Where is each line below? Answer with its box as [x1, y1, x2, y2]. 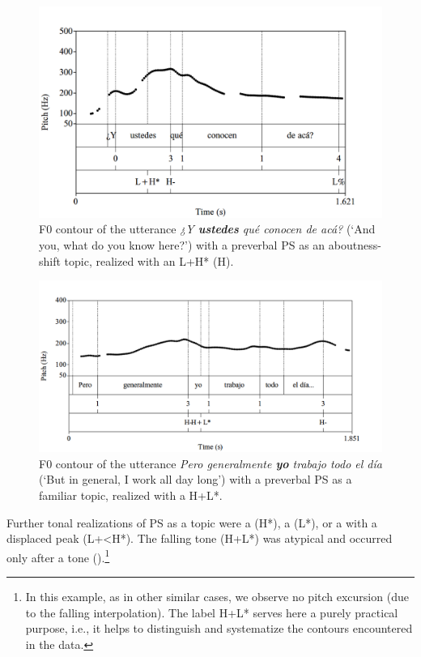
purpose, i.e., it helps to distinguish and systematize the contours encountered [25, 620, 413, 637]
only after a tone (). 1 [6, 546, 110, 565]
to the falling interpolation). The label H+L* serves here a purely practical [25, 604, 398, 621]
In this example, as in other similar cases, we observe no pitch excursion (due [25, 588, 409, 605]
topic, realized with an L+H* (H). [64, 252, 234, 269]
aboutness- [328, 237, 381, 254]
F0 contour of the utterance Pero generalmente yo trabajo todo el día [39, 454, 382, 471]
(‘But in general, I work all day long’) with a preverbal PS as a [39, 471, 352, 488]
